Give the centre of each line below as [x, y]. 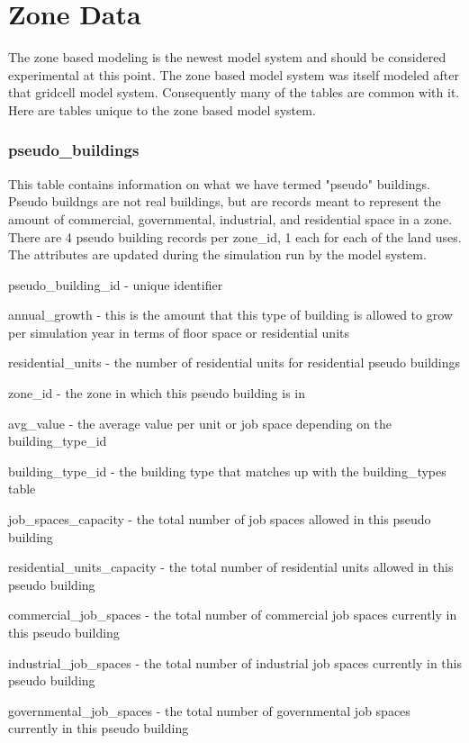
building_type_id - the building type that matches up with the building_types [227, 471]
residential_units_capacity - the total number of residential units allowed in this [231, 567]
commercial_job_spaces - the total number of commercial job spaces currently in [233, 615]
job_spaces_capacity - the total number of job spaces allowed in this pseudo [220, 519]
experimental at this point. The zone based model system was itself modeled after [234, 74]
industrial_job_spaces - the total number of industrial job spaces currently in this [235, 662]
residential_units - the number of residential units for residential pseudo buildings [234, 362]
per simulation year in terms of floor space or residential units [179, 332]
